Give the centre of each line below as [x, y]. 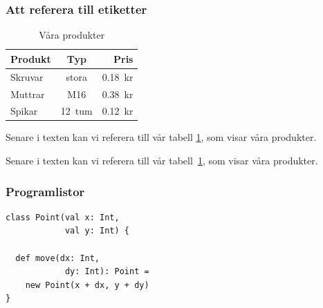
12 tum [76, 111]
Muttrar [28, 94]
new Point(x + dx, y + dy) [87, 285]
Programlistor [45, 191]
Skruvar [27, 76]
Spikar [24, 111]
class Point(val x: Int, [63, 217]
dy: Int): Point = [107, 272]
